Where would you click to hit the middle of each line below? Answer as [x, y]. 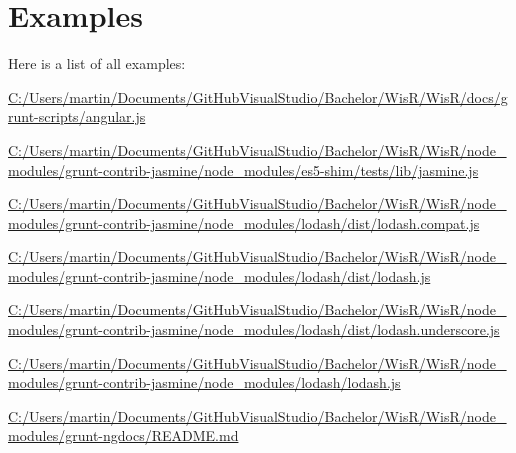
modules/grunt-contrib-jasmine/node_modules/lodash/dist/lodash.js [219, 275]
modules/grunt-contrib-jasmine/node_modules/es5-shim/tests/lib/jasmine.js [243, 169]
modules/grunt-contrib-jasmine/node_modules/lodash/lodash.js [204, 382]
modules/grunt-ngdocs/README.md [123, 435]
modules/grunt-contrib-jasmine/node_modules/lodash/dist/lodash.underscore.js [254, 329]
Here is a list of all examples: [97, 63]
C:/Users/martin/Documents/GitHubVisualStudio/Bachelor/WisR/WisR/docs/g [258, 96]
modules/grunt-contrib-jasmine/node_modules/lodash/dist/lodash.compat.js [244, 222]
